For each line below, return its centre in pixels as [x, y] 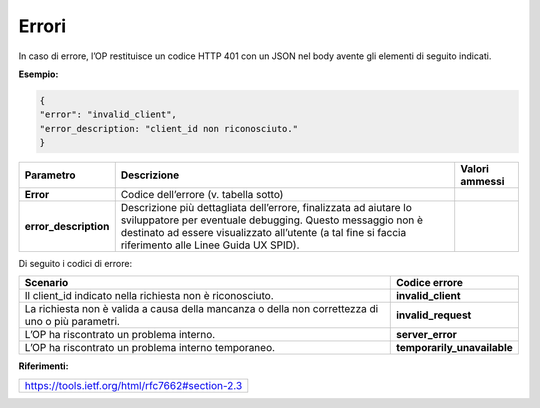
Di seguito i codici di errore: [75, 264]
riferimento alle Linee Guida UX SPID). [210, 245]
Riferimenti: [43, 366]
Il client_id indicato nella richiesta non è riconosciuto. [149, 296]
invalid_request [433, 315]
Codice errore [429, 283]
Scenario [46, 283]
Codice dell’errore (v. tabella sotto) [202, 195]
